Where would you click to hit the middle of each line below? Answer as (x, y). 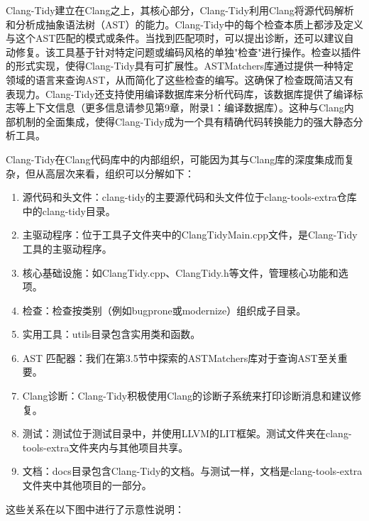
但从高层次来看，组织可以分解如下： (110, 173)
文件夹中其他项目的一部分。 (87, 485)
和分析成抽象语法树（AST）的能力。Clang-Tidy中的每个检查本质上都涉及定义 (185, 24)
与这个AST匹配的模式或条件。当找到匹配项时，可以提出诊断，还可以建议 (175, 38)
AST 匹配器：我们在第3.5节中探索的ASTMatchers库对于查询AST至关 (180, 357)
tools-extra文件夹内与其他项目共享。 (105, 447)
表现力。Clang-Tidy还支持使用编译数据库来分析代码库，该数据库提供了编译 (180, 93)
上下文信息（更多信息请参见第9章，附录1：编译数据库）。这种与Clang (184, 108)
